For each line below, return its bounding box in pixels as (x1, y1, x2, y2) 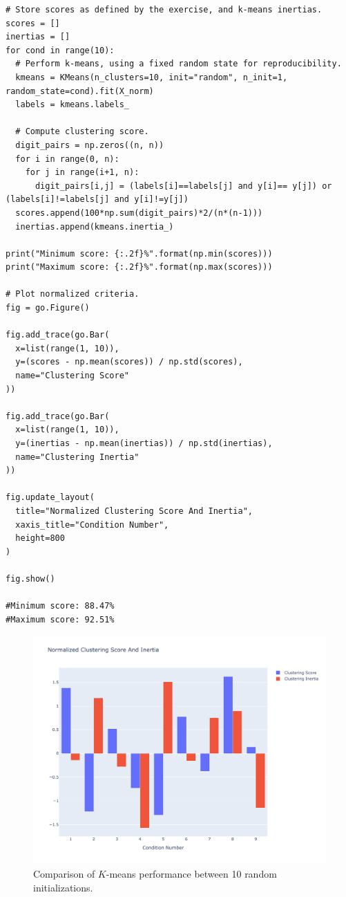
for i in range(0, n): (15, 154, 119, 164)
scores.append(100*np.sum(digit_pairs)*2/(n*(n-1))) (15, 207, 263, 218)
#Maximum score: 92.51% (6, 614, 115, 625)
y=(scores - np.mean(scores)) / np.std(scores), (15, 357, 243, 367)
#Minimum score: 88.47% (6, 601, 115, 611)
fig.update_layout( (6, 492, 95, 503)
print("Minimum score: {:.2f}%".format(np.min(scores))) (6, 248, 273, 259)
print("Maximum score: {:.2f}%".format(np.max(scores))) (6, 262, 273, 272)
